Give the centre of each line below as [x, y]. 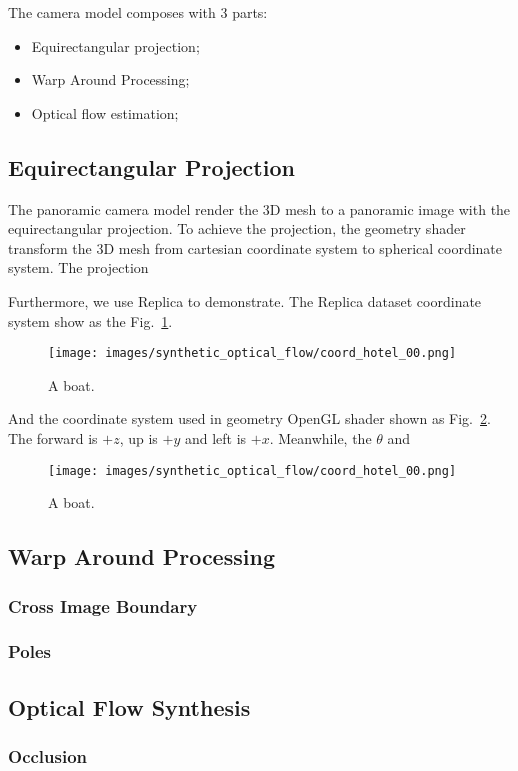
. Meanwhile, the [320, 437]
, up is [138, 437]
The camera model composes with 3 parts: [138, 12]
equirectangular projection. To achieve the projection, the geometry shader [237, 228]
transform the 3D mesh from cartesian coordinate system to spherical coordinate [255, 247]
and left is [215, 437]
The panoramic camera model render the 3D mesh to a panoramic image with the [259, 208]
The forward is [53, 437]
